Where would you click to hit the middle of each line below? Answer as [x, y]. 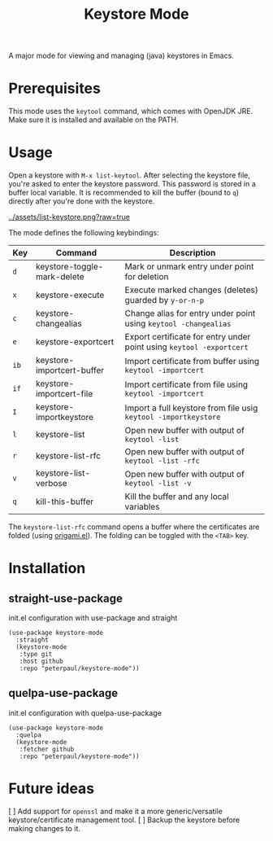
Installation [47, 569]
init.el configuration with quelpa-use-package [85, 712]
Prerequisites [55, 88]
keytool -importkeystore [173, 417]
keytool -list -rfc [162, 461]
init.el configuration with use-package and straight [93, 618]
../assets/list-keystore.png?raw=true [69, 217]
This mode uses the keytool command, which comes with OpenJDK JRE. [131, 112]
